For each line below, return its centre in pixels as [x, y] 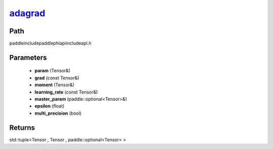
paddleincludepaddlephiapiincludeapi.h [50, 43]
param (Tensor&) [53, 71]
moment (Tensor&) [54, 85]
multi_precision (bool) [58, 113]
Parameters [28, 57]
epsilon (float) [50, 106]
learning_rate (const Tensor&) [66, 92]
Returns [22, 128]
